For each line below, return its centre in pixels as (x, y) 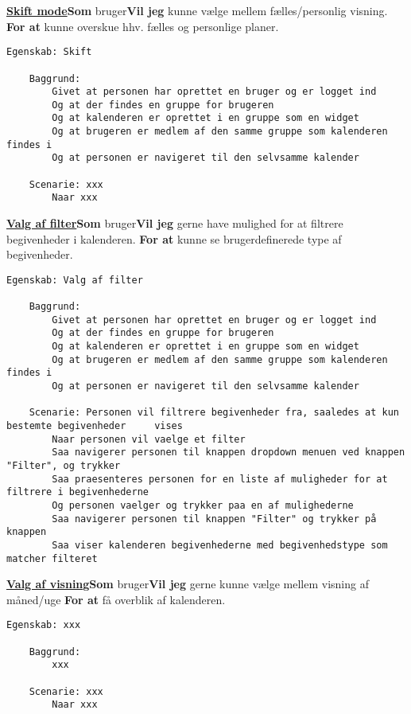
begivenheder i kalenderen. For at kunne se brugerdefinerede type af (174, 238)
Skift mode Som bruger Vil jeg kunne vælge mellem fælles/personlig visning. (197, 10)
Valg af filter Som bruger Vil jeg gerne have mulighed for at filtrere (175, 223)
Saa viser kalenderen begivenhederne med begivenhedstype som (220, 545)
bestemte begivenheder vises (95, 426)
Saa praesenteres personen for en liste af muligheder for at (220, 479)
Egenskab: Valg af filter (75, 280)
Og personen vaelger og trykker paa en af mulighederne (203, 505)
